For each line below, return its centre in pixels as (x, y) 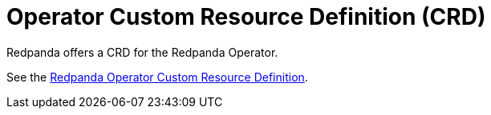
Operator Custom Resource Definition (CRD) (246, 17)
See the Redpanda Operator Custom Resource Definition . (157, 77)
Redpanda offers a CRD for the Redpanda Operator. (142, 52)
